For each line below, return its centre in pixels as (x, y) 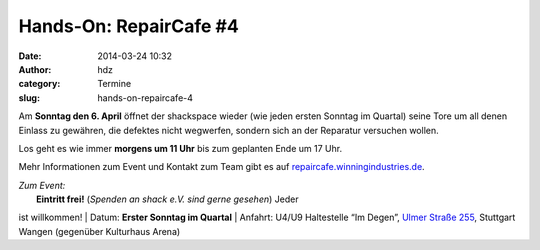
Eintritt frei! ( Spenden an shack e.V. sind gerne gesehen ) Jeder (167, 199)
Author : (35, 69)
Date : (30, 56)
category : (39, 84)
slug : (29, 97)
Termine (114, 84)
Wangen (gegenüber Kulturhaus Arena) (99, 231)
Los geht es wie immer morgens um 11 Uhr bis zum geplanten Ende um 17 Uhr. (180, 148)
